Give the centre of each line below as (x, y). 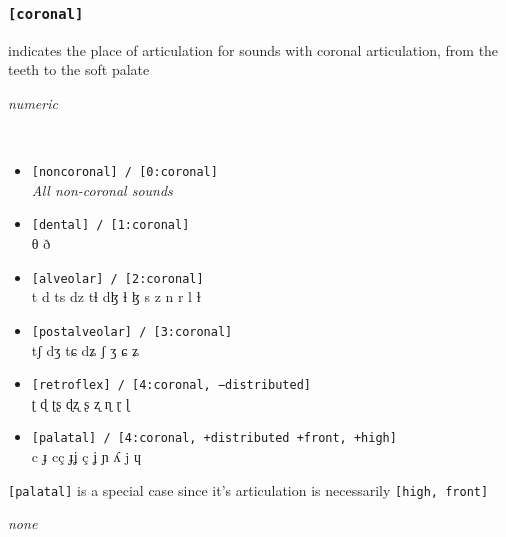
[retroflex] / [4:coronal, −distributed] (171, 385)
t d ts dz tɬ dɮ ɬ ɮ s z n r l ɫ (116, 296)
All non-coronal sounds (102, 189)
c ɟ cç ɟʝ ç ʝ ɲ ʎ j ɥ (86, 456)
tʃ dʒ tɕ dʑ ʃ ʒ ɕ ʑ (85, 349)
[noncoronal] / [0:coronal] (124, 172)
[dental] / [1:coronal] (110, 225)
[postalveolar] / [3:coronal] (132, 331)
